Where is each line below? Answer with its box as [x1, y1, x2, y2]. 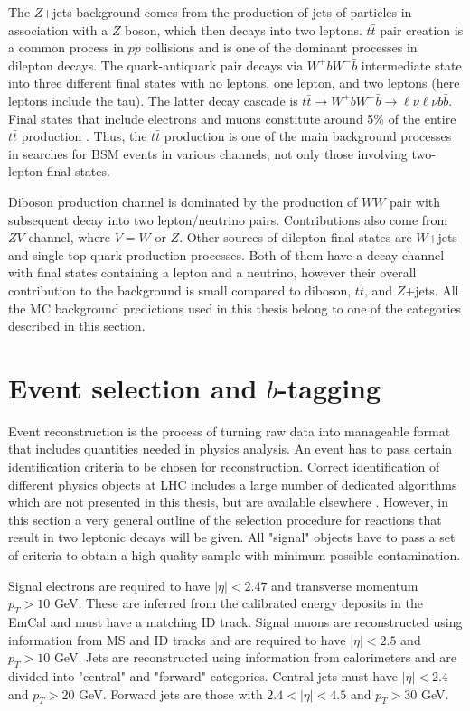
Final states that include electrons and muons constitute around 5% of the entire [8, 108, 456, 127]
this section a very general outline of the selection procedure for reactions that [8, 510, 442, 529]
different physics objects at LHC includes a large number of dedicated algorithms [8, 474, 457, 493]
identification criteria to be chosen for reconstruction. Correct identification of [8, 457, 440, 475]
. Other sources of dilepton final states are [179, 228, 412, 247]
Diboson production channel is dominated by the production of [8, 192, 358, 210]
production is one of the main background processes [164, 126, 452, 145]
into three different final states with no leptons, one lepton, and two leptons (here [8, 73, 460, 92]
